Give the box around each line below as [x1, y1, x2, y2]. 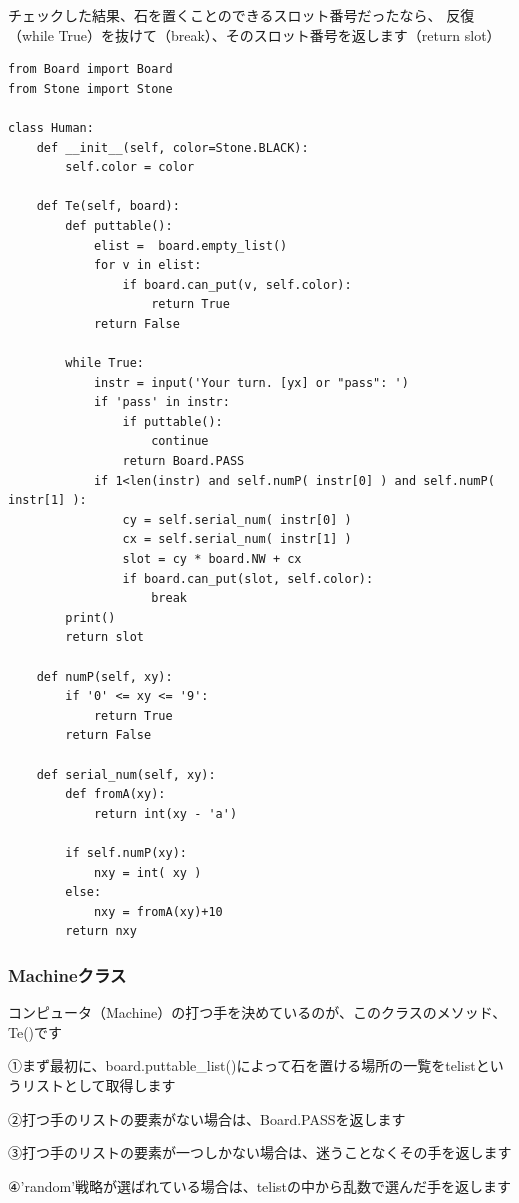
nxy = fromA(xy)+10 [93, 904, 223, 919]
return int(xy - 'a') [93, 806, 238, 821]
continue [151, 434, 209, 449]
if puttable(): [122, 414, 223, 429]
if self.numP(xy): [65, 845, 187, 860]
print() [65, 610, 116, 625]
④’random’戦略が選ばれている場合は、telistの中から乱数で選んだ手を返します [8, 1175, 512, 1196]
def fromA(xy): [65, 787, 166, 802]
